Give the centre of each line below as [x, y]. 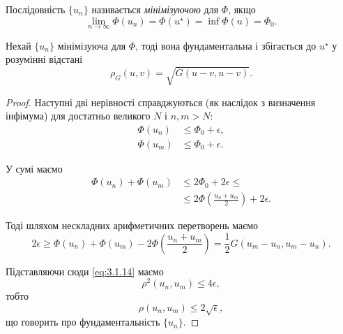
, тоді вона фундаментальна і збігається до [226, 45]
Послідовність [36, 9]
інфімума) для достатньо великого [78, 116]
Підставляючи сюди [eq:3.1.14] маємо [85, 271]
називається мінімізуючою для [155, 9]
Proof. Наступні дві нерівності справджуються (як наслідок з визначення [161, 102]
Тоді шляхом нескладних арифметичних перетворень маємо [132, 225]
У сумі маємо [34, 168]
